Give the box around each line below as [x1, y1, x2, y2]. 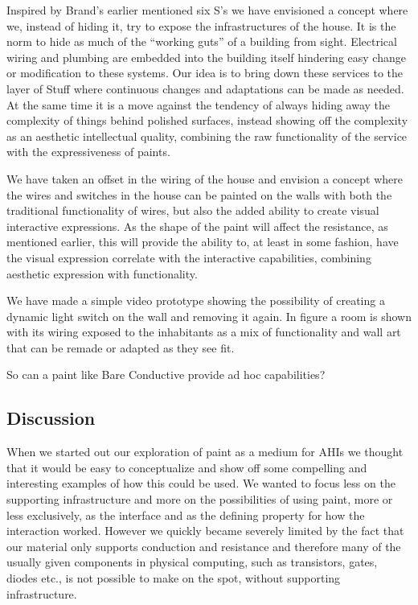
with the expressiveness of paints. [6, 143, 170, 160]
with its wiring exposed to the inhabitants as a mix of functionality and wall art [6, 323, 401, 340]
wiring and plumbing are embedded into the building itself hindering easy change [6, 48, 406, 65]
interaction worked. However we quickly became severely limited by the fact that [6, 522, 404, 539]
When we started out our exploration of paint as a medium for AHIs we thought [6, 443, 404, 460]
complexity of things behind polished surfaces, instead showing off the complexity [6, 112, 408, 129]
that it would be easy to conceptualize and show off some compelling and [6, 459, 367, 475]
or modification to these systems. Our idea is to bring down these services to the [6, 64, 404, 81]
